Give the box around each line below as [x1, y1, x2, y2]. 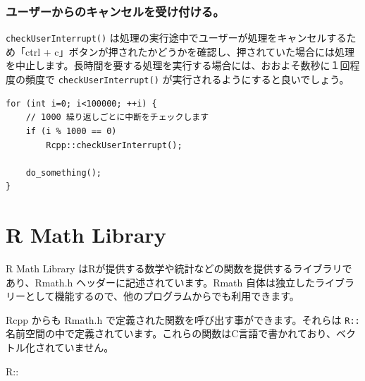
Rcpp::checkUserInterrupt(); [46, 140, 182, 150]
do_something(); [25, 167, 102, 178]
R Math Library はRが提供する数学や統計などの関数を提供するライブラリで [6, 261, 352, 275]
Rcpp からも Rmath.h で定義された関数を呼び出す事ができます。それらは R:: [6, 312, 360, 327]
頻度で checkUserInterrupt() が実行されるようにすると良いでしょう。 [25, 72, 349, 87]
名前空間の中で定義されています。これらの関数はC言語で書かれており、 [6, 326, 336, 341]
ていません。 [54, 340, 114, 355]
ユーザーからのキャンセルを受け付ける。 [6, 2, 225, 20]
